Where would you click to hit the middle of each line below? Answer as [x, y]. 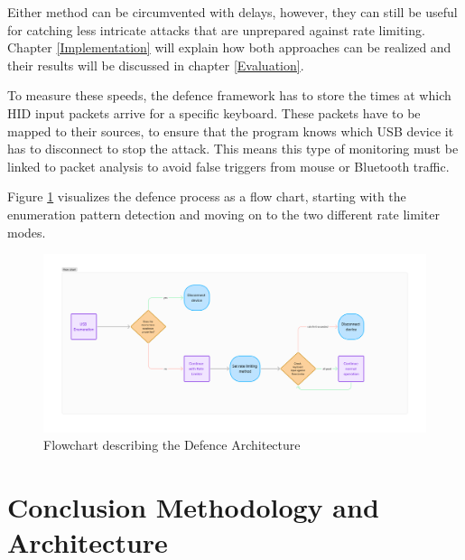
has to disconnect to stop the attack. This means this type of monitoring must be [233, 149]
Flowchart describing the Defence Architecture [172, 445]
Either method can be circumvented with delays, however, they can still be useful [232, 12]
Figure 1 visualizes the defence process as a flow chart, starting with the [207, 196]
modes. [27, 232]
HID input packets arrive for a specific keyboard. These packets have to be [214, 112]
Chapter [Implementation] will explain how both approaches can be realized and [229, 47]
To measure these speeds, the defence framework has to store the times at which [229, 95]
